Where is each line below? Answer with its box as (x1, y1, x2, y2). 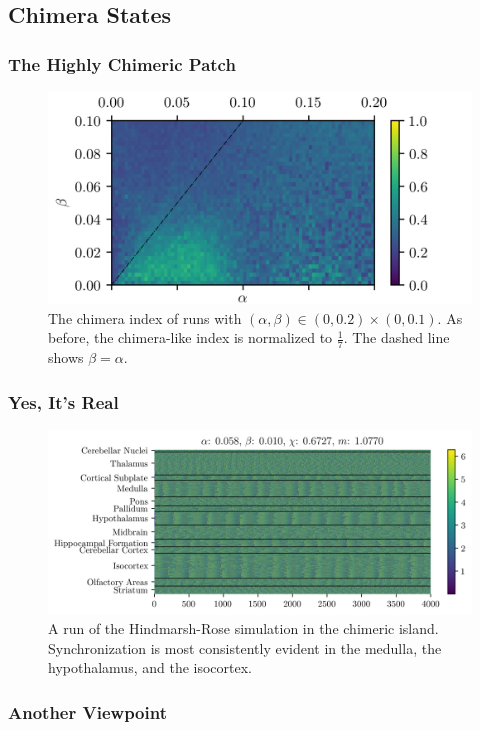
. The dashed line (343, 327, 450, 348)
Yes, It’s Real (8, 389, 119, 414)
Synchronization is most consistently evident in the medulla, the (48, 637, 442, 658)
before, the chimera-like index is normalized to (48, 327, 333, 348)
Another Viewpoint (8, 699, 167, 724)
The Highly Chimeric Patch (8, 51, 236, 76)
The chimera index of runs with (48, 307, 242, 328)
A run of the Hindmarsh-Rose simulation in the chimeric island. (48, 618, 439, 639)
